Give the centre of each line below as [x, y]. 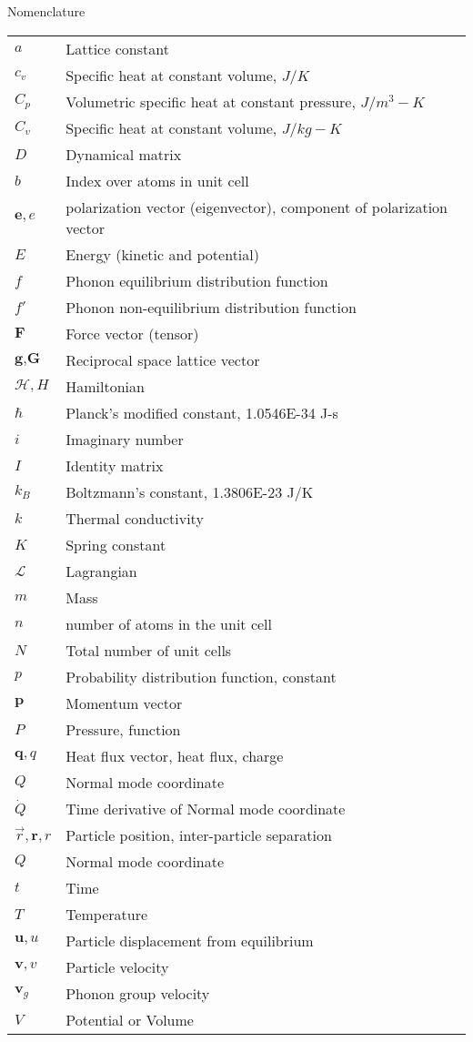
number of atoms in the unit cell [169, 623]
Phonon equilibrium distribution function [197, 280]
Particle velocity [117, 966]
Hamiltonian [105, 386]
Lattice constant [117, 48]
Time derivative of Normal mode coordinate [206, 808]
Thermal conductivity [135, 518]
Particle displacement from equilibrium [190, 940]
